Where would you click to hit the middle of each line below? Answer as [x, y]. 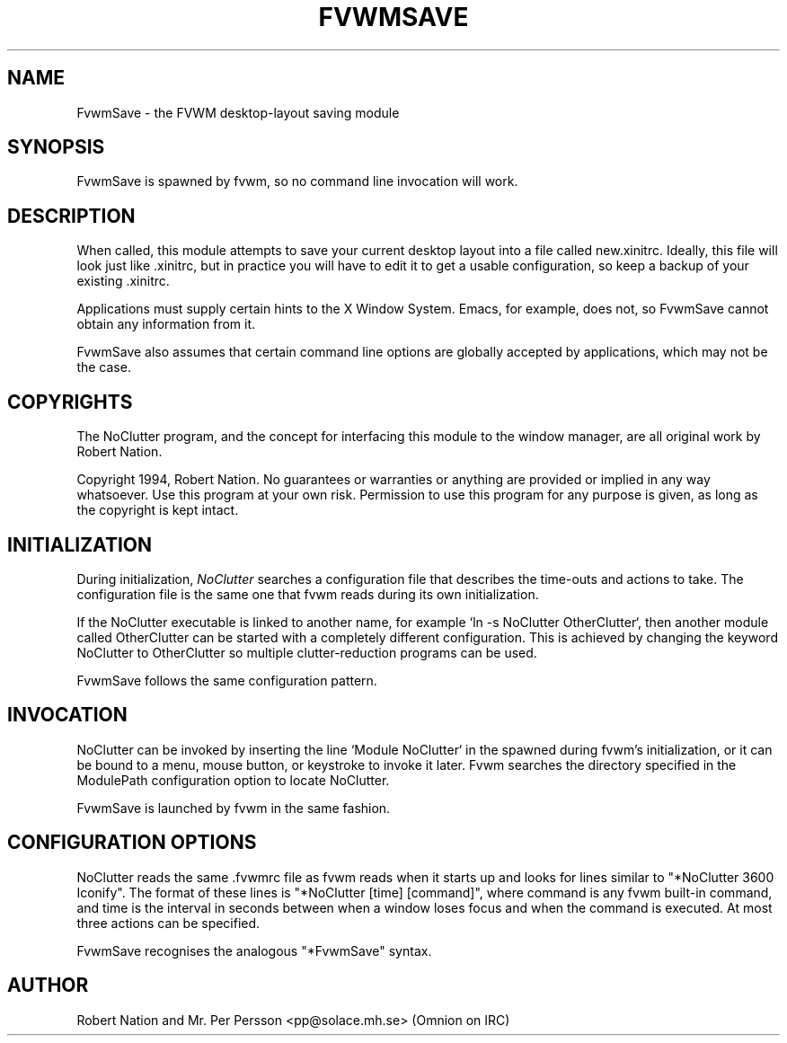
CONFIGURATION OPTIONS [132, 843]
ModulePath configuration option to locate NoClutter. [233, 780]
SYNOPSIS [56, 147]
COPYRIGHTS [70, 402]
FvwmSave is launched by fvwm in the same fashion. [234, 808]
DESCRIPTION [71, 216]
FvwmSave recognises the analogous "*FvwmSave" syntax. [254, 950]
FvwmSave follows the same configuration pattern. [227, 680]
